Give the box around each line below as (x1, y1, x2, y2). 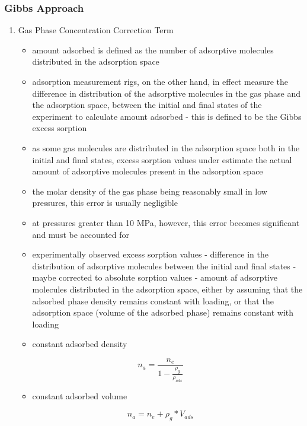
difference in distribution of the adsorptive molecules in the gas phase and (32, 87, 300, 99)
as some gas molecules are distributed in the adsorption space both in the (32, 141, 300, 154)
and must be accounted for (32, 228, 130, 240)
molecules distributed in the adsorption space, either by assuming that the (32, 282, 303, 295)
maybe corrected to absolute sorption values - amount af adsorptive (32, 271, 278, 284)
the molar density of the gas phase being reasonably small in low (32, 185, 267, 197)
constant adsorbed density (32, 338, 127, 350)
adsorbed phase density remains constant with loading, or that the (32, 294, 274, 307)
